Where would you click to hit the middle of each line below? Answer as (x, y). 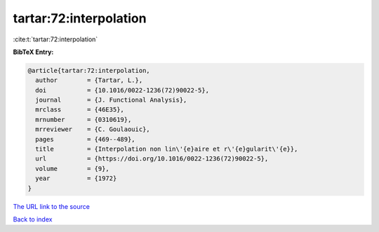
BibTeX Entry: (33, 52)
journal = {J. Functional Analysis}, (111, 100)
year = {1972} (76, 178)
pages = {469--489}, (86, 139)
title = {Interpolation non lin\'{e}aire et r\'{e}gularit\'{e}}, (167, 149)
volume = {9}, (73, 169)
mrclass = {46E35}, (80, 110)
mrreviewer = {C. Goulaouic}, (93, 129)
